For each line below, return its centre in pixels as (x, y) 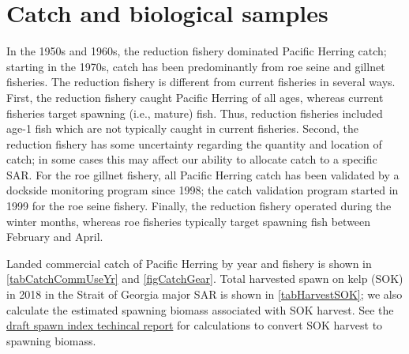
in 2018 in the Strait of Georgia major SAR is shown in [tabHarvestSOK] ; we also (204, 294)
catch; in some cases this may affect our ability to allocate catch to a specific (192, 159)
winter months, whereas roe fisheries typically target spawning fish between (189, 221)
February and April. (55, 237)
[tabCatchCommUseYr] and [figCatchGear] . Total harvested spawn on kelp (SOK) (205, 279)
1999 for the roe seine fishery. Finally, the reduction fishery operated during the (199, 206)
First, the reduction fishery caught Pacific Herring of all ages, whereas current (195, 97)
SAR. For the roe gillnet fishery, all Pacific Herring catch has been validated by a (203, 174)
